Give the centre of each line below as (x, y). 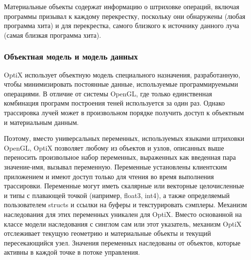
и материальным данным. (42, 122)
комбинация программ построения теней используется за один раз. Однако (115, 103)
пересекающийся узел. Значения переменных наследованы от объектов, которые (122, 242)
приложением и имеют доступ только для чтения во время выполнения (109, 176)
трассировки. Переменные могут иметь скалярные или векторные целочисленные (124, 186)
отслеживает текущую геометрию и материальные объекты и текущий (108, 233)
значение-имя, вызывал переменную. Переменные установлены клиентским (116, 166)
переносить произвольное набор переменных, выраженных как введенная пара (120, 157)
